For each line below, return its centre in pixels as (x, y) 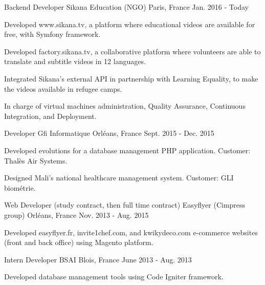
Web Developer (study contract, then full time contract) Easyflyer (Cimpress (125, 205)
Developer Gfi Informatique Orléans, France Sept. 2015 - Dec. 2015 (109, 133)
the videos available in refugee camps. (63, 88)
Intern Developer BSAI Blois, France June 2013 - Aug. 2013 (98, 259)
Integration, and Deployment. (50, 116)
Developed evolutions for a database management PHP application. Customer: (127, 150)
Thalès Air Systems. (36, 160)
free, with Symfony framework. (52, 34)
